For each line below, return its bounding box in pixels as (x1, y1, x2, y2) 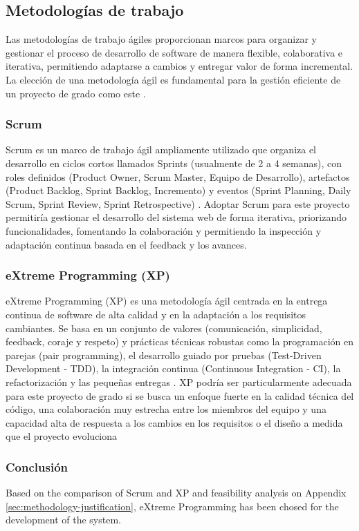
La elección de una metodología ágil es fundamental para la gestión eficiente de (6, 72, 341, 86)
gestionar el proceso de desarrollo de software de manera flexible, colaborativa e (6, 45, 343, 59)
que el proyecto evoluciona (6, 429, 118, 443)
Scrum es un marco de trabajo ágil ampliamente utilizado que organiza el (6, 142, 317, 157)
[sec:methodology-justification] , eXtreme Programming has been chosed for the (6, 499, 339, 513)
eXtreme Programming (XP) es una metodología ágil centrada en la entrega (6, 293, 328, 308)
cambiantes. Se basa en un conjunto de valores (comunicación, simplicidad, (6, 320, 322, 335)
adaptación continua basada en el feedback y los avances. (6, 237, 247, 251)
